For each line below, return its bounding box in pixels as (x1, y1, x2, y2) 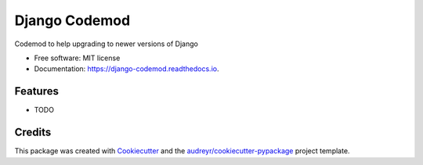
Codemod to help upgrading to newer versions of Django (14, 39, 199, 48)
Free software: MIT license (34, 53, 121, 63)
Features (14, 84, 59, 98)
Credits (14, 126, 52, 139)
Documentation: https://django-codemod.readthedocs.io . (34, 64, 219, 74)
